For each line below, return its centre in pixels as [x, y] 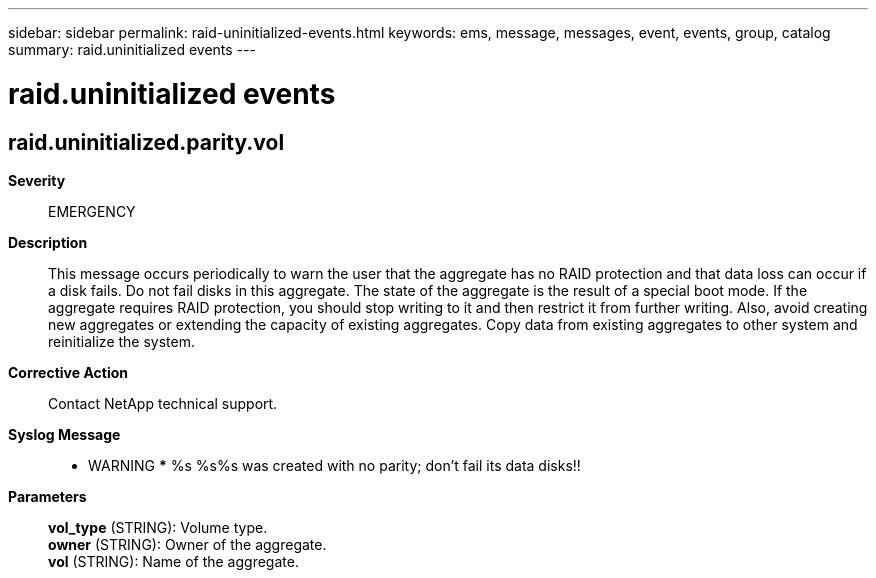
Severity [37, 180]
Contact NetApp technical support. [163, 403]
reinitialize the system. [121, 341]
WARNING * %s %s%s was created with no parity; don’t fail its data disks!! [334, 465]
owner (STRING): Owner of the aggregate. [187, 544]
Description [48, 242]
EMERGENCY [92, 211]
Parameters [47, 496]
